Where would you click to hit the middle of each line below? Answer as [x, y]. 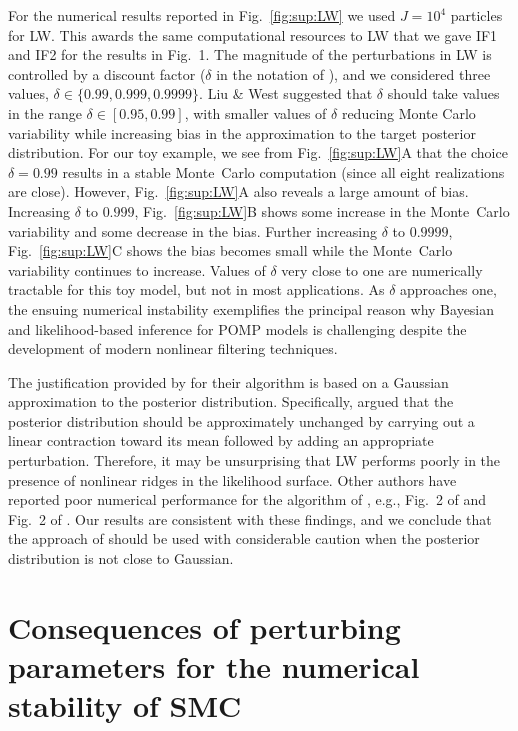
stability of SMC [125, 705]
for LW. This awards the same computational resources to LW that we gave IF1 [253, 34]
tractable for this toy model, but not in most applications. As [196, 289]
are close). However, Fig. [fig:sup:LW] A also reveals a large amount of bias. [238, 191]
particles [476, 15]
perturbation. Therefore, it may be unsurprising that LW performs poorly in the [254, 460]
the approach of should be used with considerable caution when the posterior [244, 538]
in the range [45, 112]
